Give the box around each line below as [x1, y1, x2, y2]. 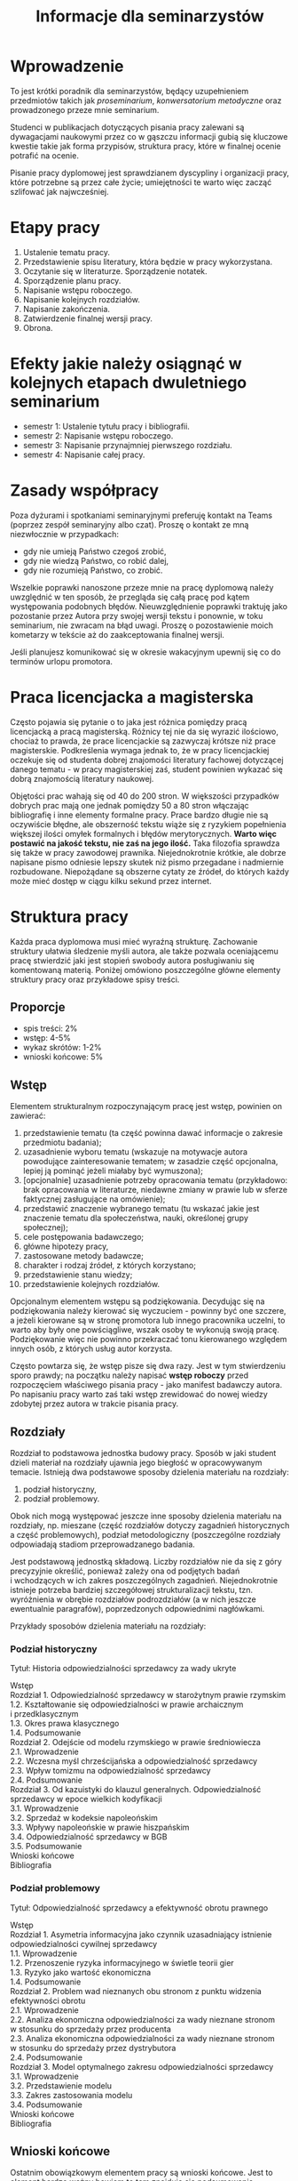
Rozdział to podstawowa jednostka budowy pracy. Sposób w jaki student [10, 1448, 277, 1459]
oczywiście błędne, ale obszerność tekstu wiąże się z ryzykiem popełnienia [10, 818, 286, 829]
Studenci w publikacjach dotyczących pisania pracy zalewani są [10, 122, 245, 133]
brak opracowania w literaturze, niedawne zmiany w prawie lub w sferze [22, 1185, 287, 1195]
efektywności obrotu [10, 1995, 86, 2006]
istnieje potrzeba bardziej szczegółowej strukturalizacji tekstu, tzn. [10, 1585, 254, 1596]
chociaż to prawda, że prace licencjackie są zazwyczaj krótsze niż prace [10, 736, 276, 746]
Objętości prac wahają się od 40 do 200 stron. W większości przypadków [10, 790, 279, 801]
